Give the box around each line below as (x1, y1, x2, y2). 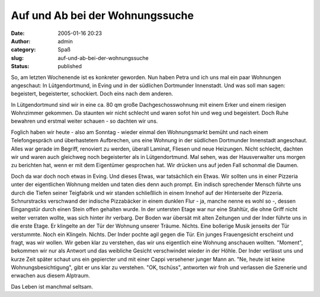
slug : (11, 54, 24, 62)
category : (11, 46, 36, 53)
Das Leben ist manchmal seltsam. (11, 283, 93, 290)
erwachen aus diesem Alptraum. (11, 272, 90, 279)
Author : (11, 37, 31, 44)
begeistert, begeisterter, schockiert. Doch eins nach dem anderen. (11, 90, 174, 97)
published (57, 63, 82, 70)
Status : (11, 63, 30, 70)
